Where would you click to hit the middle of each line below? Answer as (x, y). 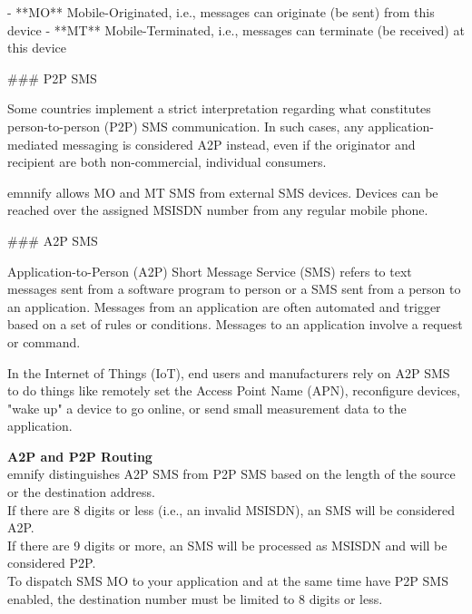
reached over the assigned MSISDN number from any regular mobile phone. (218, 210)
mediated (33, 144)
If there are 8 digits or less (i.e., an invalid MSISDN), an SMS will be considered (231, 509)
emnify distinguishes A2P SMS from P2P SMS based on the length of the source (231, 474)
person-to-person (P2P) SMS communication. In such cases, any (186, 126)
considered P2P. (52, 563)
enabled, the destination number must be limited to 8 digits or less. (195, 598)
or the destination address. (81, 492)
